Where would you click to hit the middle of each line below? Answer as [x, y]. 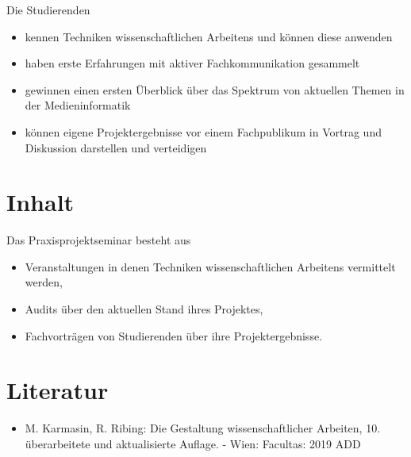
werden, [44, 282]
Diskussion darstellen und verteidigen [116, 147]
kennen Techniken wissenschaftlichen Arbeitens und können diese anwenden [209, 36]
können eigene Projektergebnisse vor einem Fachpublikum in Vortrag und [203, 131]
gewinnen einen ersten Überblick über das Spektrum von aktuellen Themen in [215, 89]
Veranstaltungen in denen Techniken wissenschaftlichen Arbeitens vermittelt [210, 266]
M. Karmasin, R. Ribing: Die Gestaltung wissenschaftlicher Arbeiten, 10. [203, 428]
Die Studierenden [48, 10]
